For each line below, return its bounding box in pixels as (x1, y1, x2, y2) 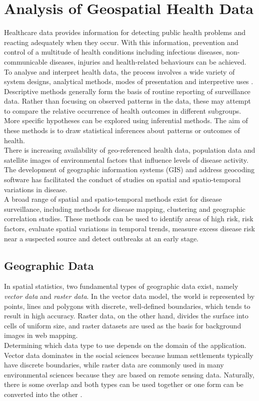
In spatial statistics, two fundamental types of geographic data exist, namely (4, 281, 238, 291)
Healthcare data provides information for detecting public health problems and (4, 27, 246, 38)
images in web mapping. (4, 330, 78, 340)
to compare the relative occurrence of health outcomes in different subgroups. (4, 105, 241, 116)
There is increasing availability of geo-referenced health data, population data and (4, 145, 255, 155)
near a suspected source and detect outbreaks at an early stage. (4, 233, 199, 243)
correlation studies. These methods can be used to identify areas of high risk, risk (4, 213, 253, 224)
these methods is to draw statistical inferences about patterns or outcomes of (4, 125, 240, 136)
